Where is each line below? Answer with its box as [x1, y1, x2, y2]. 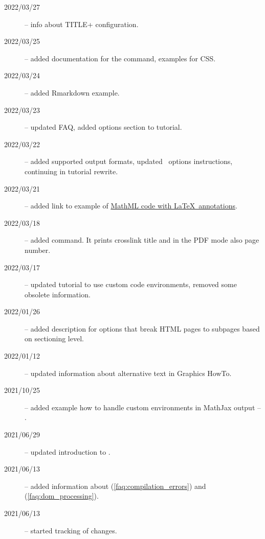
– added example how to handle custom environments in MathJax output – [25, 402, 261, 412]
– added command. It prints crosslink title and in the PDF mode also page [25, 235, 259, 245]
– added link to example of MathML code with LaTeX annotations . [25, 200, 237, 211]
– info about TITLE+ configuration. [25, 18, 139, 29]
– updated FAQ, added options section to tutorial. [25, 122, 182, 132]
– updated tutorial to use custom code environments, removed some [25, 279, 237, 290]
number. [25, 244, 51, 255]
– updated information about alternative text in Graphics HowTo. [25, 367, 232, 378]
